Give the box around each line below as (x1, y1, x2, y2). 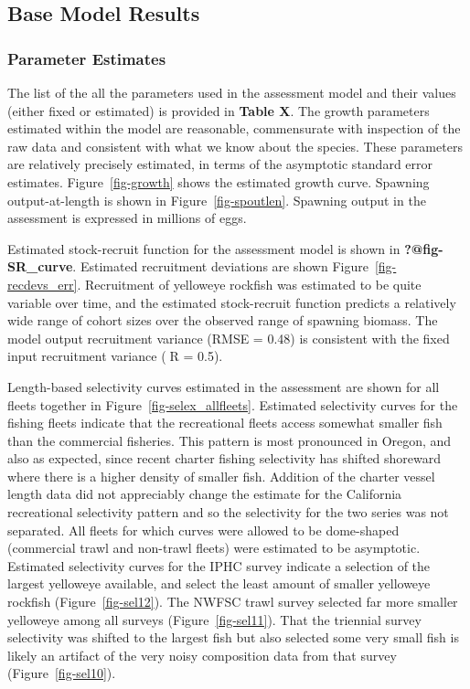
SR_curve (7, 257, 73, 276)
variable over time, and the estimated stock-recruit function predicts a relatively (7, 292, 456, 312)
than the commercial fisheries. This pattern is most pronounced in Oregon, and (7, 430, 452, 450)
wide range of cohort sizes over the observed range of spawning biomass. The (7, 311, 438, 330)
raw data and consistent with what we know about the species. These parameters (7, 136, 463, 155)
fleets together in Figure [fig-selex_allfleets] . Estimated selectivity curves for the (7, 395, 458, 414)
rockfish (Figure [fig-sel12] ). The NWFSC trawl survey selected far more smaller (7, 592, 458, 611)
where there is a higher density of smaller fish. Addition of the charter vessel (7, 466, 435, 485)
